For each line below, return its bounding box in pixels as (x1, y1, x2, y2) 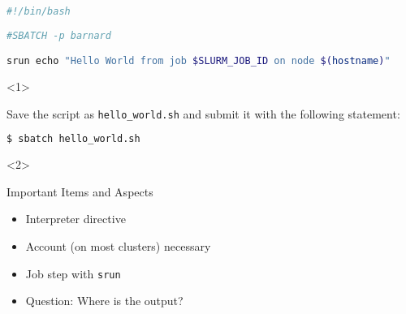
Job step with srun (25, 265, 121, 282)
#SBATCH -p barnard (6, 29, 111, 41)
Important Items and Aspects (6, 183, 153, 200)
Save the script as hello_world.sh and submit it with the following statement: (6, 105, 400, 122)
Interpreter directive (25, 210, 126, 227)
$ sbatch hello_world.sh (6, 133, 140, 145)
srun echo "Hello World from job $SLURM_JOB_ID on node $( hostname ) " (6, 55, 391, 67)
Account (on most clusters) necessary (25, 237, 211, 254)
